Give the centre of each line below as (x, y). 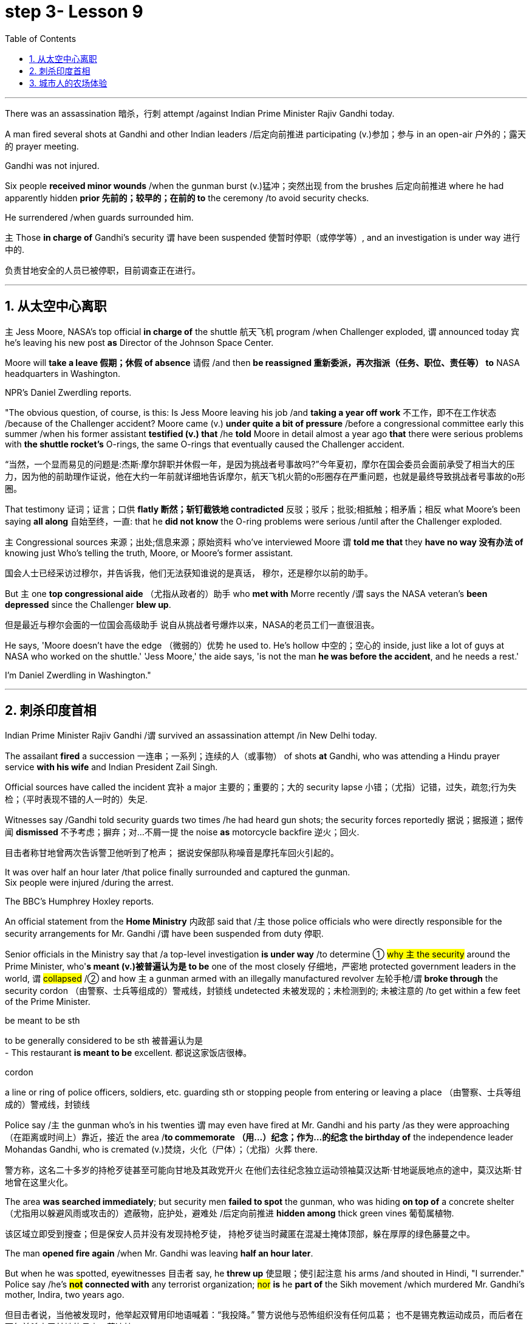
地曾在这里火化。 (39, 1182)
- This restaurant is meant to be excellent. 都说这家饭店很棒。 (128, 1053)
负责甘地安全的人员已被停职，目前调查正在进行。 (103, 270)
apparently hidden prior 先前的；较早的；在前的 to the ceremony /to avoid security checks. (187, 198)
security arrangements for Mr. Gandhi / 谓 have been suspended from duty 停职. (164, 934)
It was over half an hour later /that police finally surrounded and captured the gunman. (178, 872)
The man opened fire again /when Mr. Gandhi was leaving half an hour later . (159, 1253)
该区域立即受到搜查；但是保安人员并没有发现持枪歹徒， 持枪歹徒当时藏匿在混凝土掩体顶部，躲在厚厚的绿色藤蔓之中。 (240, 1234)
